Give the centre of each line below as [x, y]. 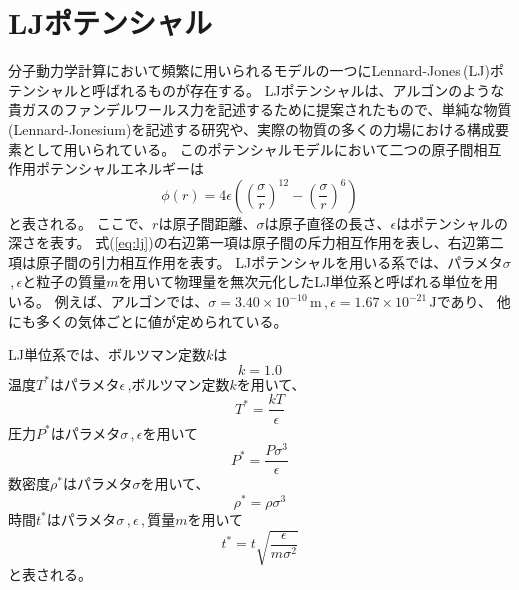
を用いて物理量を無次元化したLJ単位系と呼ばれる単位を [301, 281]
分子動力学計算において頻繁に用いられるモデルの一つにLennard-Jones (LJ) [249, 70]
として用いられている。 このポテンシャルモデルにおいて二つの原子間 [248, 148]
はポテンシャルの [452, 222]
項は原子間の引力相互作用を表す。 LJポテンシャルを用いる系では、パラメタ [255, 261]
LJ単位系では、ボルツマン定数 [107, 354]
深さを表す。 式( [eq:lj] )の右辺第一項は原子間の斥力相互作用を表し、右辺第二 [256, 242]
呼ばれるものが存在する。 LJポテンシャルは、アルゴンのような [298, 89]
